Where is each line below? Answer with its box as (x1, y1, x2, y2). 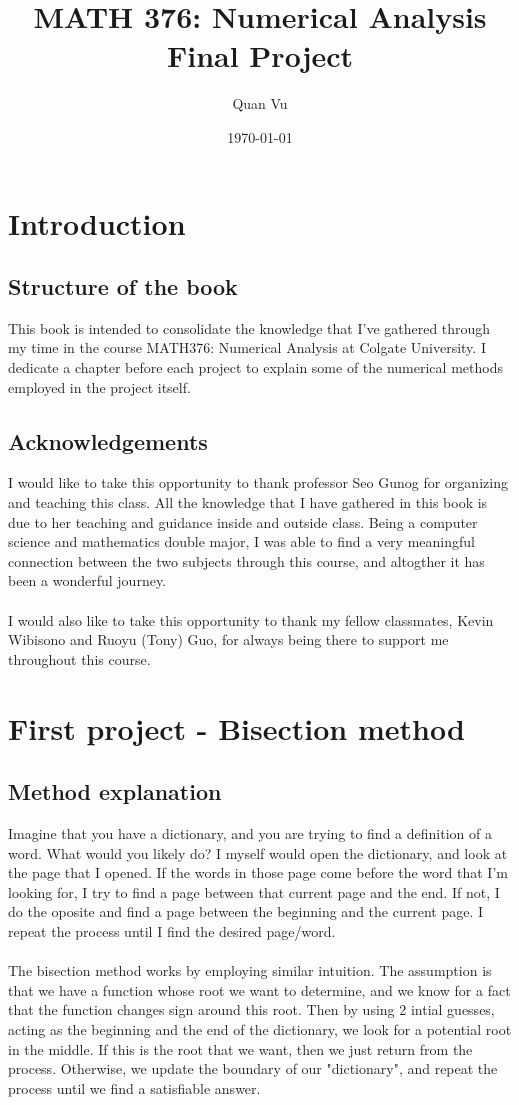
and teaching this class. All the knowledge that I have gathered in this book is (8, 492, 488, 513)
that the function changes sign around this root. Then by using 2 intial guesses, (8, 999, 495, 1020)
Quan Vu (232, 93, 288, 114)
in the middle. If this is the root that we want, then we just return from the (8, 1038, 473, 1059)
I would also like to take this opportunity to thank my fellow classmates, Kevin (8, 609, 494, 630)
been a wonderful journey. (8, 570, 167, 591)
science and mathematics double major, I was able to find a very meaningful (8, 531, 475, 552)
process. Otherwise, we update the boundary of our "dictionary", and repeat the (8, 1058, 498, 1079)
